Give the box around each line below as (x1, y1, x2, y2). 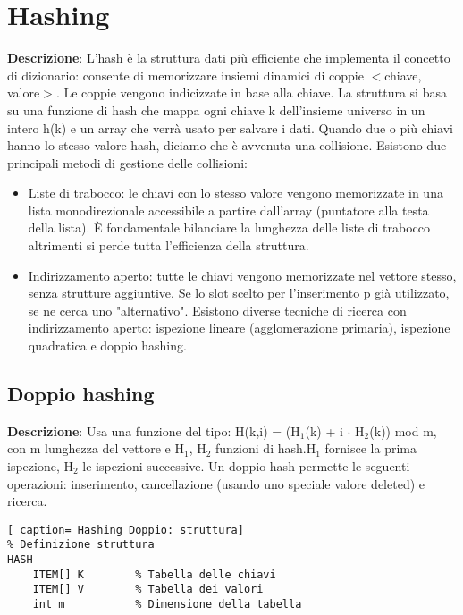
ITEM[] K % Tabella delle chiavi (32, 568, 276, 581)
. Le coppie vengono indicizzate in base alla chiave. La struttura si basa (55, 83, 447, 102)
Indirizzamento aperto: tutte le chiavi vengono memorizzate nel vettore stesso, (28, 265, 457, 284)
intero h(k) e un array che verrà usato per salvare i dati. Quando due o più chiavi (7, 118, 453, 137)
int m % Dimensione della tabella (32, 598, 302, 611)
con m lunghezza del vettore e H (7, 439, 184, 458)
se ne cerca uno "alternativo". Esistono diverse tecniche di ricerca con (28, 300, 407, 319)
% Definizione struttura (7, 538, 155, 552)
